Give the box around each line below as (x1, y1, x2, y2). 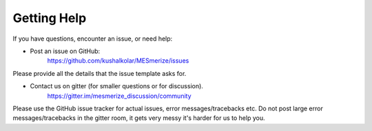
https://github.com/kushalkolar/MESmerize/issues (47, 57, 189, 65)
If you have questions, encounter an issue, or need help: (12, 34, 173, 43)
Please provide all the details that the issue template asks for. (12, 69, 187, 77)
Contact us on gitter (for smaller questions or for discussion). (30, 82, 203, 90)
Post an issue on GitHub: (30, 47, 101, 55)
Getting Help (12, 10, 87, 26)
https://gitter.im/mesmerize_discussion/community (47, 92, 192, 100)
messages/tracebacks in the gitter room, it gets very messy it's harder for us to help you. (12, 114, 265, 122)
